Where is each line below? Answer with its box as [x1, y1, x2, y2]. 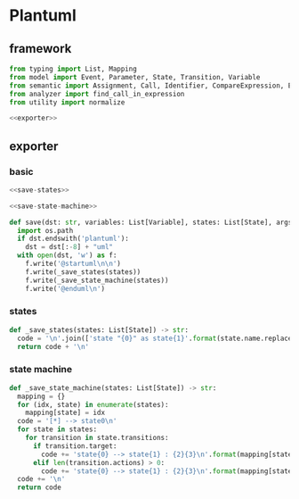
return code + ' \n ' [17, 342, 90, 351]
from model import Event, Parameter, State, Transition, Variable [9, 72, 261, 81]
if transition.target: [32, 441, 117, 451]
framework [9, 41, 72, 56]
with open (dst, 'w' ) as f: [17, 251, 117, 260]
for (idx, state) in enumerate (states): [17, 400, 169, 409]
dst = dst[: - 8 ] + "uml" [25, 243, 114, 252]
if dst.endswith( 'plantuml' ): [17, 234, 129, 244]
